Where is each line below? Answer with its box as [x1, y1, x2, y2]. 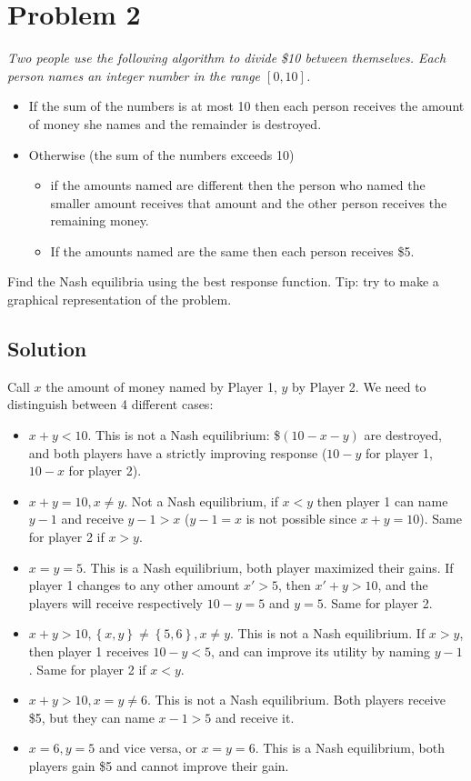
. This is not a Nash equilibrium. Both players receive [146, 690, 446, 709]
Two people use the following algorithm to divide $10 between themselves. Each [7, 48, 446, 67]
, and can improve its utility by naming [211, 641, 430, 660]
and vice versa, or [98, 738, 197, 757]
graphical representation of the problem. [7, 290, 232, 309]
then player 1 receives [28, 641, 149, 660]
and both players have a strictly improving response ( [28, 443, 327, 462]
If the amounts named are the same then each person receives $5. [50, 241, 415, 260]
